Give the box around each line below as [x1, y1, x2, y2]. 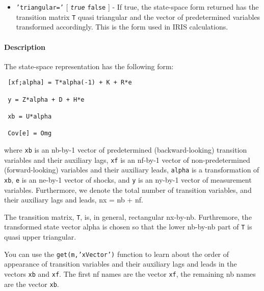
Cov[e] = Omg [8, 130, 52, 137]
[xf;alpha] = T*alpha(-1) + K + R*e [8, 79, 132, 86]
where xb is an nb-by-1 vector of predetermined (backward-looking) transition [4, 144, 247, 155]
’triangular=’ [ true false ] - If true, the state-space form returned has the [16, 2, 259, 12]
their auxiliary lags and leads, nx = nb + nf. [4, 194, 143, 205]
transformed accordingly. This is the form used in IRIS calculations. [16, 21, 228, 32]
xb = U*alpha [8, 112, 52, 120]
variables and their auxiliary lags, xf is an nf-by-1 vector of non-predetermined [4, 154, 250, 165]
